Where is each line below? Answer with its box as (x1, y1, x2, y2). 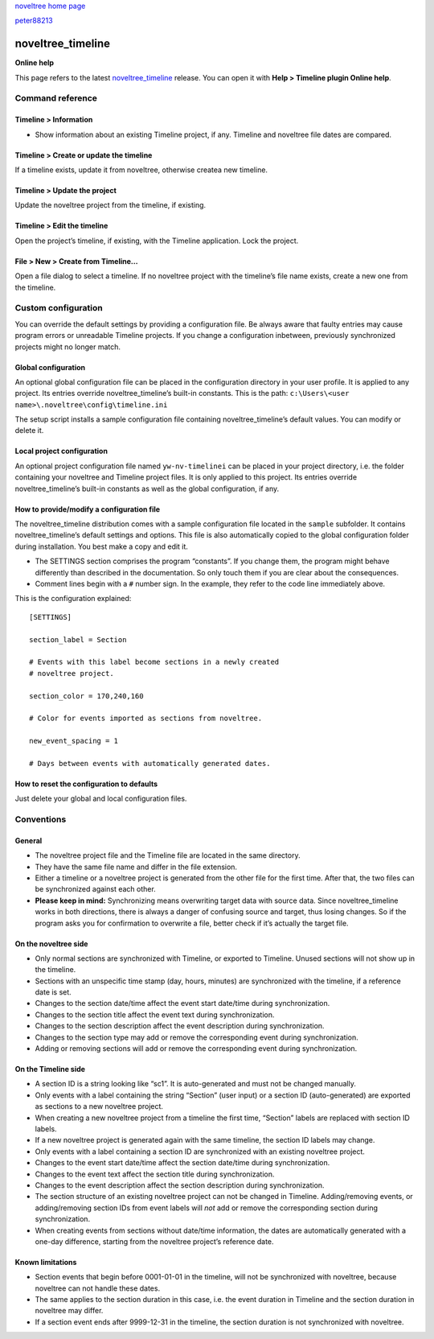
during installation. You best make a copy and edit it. (14, 542, 189, 551)
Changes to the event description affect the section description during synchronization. (35, 1180, 325, 1190)
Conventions (14, 814, 67, 825)
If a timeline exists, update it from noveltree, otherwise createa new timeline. (14, 165, 268, 175)
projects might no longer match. (14, 342, 121, 352)
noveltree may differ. (35, 1306, 104, 1316)
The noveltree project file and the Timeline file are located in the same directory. (35, 851, 301, 860)
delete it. (14, 426, 44, 435)
